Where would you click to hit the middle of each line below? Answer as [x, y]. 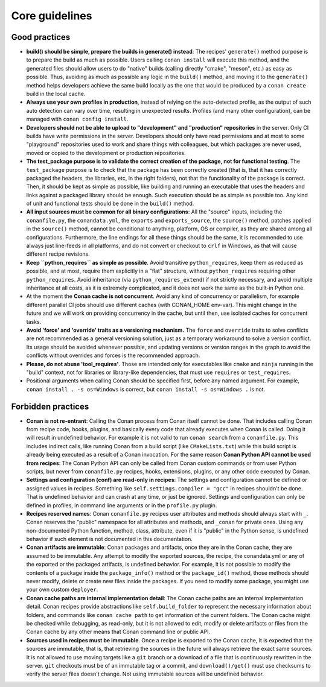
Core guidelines [52, 16]
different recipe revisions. [58, 254]
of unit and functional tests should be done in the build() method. [110, 204]
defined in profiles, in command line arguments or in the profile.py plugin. [122, 505]
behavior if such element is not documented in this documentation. [110, 539]
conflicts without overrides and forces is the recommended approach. [113, 355]
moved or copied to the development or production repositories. [106, 153]
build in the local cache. [56, 94]
